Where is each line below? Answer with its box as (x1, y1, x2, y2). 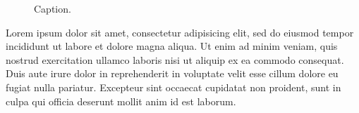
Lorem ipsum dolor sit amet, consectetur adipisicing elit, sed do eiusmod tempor (6, 25, 354, 39)
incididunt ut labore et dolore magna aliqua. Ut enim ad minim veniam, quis (6, 39, 338, 53)
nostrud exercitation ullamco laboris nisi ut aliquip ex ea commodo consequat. (6, 52, 344, 67)
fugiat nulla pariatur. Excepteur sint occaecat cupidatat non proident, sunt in (6, 79, 341, 94)
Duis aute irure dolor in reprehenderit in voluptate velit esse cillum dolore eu (6, 66, 339, 81)
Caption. (34, 1, 71, 15)
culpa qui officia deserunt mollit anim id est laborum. (6, 93, 236, 108)
